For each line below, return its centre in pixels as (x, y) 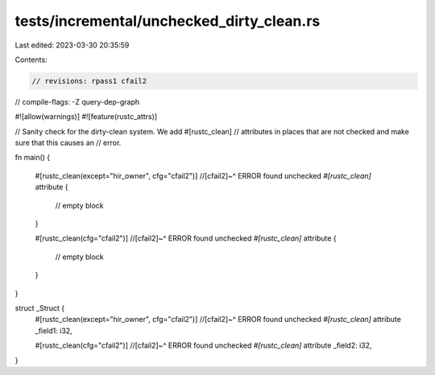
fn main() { (33, 158)
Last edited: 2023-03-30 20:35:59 (72, 45)
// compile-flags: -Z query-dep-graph (77, 101)
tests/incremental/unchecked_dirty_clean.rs (168, 21)
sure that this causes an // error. (68, 143)
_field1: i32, (54, 331)
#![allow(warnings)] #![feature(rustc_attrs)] (86, 117)
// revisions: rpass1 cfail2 (89, 81)
